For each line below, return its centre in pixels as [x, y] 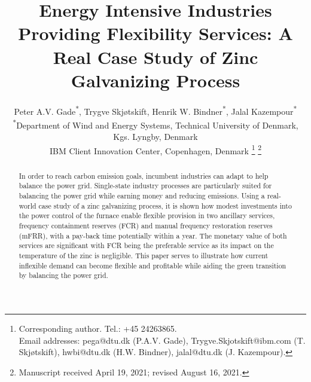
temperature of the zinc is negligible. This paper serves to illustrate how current [144, 256]
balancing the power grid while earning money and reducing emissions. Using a [142, 196]
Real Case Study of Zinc [155, 56]
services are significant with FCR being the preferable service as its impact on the [146, 245]
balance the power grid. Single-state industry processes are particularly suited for [145, 186]
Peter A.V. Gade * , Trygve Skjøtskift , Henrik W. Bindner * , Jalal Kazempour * [155, 110]
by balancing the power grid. [63, 275]
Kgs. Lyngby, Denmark [155, 137]
